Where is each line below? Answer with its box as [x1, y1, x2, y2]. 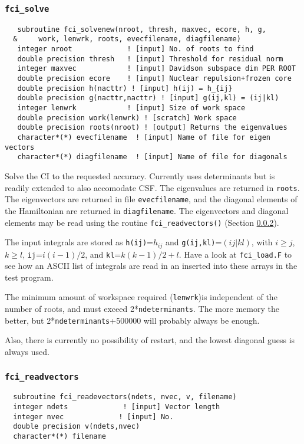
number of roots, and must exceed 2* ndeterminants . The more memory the [5, 302, 279, 315]
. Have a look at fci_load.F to [179, 248, 292, 260]
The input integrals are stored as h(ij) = [5, 236, 153, 248]
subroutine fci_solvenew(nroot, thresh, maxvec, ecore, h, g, [17, 25, 266, 34]
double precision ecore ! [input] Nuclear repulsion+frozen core [17, 74, 292, 83]
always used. [5, 346, 49, 358]
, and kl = [85, 248, 121, 260]
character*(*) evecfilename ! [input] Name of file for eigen [17, 133, 271, 142]
